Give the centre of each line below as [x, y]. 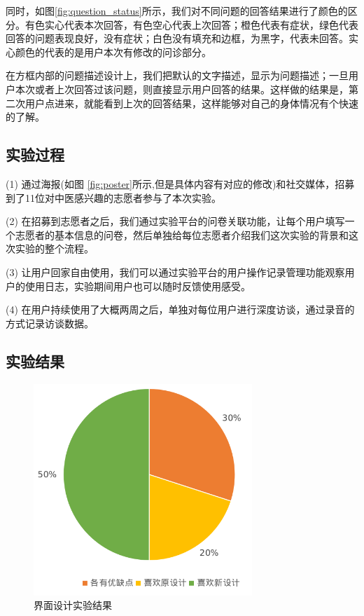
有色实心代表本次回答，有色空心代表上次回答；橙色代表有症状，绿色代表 [191, 24]
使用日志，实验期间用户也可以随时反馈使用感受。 [138, 286]
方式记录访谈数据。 [50, 323]
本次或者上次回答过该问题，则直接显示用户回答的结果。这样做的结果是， [182, 89]
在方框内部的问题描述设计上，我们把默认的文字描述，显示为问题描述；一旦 [177, 75]
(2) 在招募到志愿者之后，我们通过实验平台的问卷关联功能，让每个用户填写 [175, 221]
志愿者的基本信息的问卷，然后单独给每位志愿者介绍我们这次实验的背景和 [182, 234]
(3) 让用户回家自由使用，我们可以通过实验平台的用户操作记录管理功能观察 [175, 272]
